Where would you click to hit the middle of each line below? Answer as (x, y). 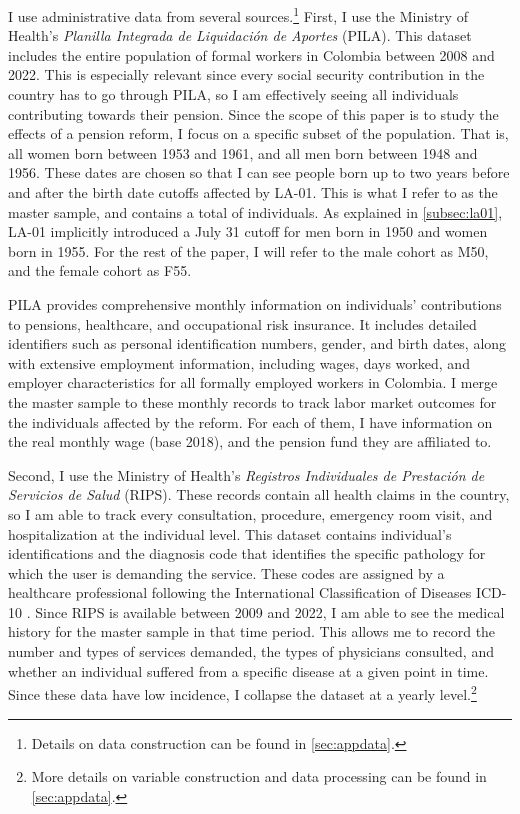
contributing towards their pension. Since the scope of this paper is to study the (253, 113)
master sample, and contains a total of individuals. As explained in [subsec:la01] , (255, 211)
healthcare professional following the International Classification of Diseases (240, 592)
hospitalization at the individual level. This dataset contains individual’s (230, 533)
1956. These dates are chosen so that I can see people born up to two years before (259, 172)
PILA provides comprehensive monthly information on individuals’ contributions (255, 303)
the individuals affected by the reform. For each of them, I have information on (250, 421)
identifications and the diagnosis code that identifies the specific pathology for (247, 553)
